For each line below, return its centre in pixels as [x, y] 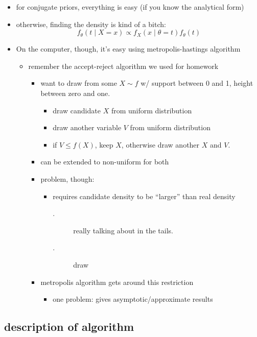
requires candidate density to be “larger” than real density [144, 196]
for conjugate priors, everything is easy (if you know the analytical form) [130, 7]
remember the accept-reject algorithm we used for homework [123, 66]
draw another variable [87, 127]
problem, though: [67, 178]
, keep [104, 144]
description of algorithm [69, 327]
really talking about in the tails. [123, 230]
